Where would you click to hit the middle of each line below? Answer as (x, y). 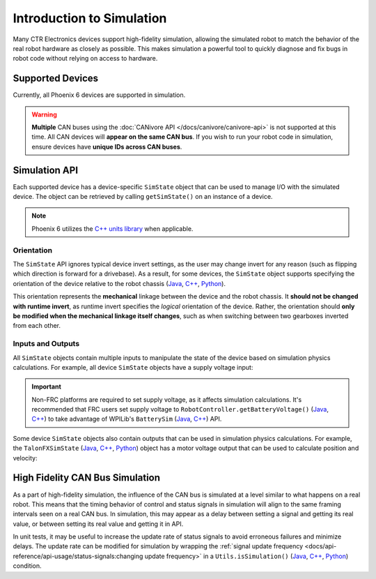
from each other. (37, 326)
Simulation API (46, 170)
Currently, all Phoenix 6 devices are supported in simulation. (99, 95)
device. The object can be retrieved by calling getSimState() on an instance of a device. (143, 197)
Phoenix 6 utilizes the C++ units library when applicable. (112, 228)
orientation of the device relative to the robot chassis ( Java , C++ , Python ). (119, 283)
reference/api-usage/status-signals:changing (78, 556)
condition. (27, 566)
